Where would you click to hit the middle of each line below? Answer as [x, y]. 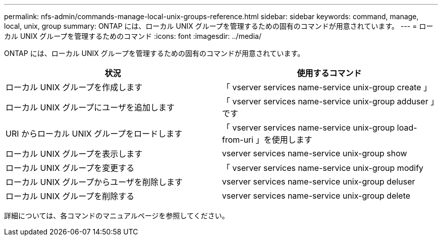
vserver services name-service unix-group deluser [319, 182]
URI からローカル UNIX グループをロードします [94, 134]
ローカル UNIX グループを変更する [70, 168]
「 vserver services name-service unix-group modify [323, 168]
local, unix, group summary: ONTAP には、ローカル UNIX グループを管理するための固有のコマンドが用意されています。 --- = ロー [219, 26]
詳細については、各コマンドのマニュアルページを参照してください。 [117, 216]
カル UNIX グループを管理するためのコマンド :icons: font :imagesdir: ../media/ [133, 36]
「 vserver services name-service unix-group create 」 [327, 87]
